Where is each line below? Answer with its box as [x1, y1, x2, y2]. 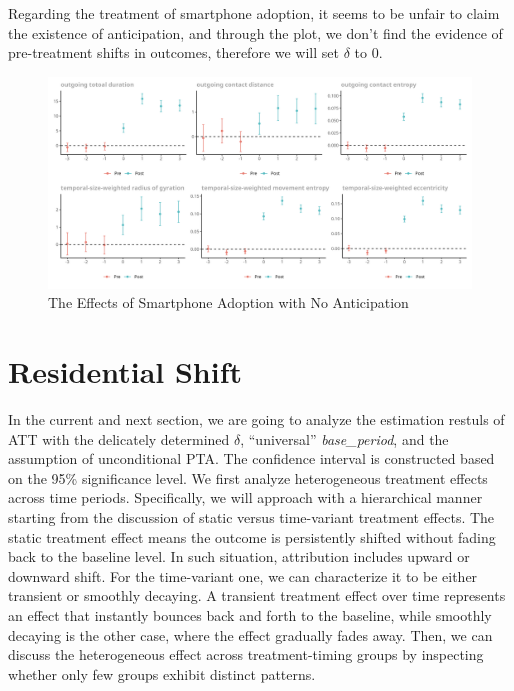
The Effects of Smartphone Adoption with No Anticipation [48, 292, 409, 313]
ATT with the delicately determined [8, 428, 230, 449]
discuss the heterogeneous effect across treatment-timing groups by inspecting [8, 644, 484, 665]
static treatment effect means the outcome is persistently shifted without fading [8, 526, 496, 547]
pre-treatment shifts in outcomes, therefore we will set [8, 42, 339, 63]
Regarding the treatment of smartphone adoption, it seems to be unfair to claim [8, 3, 500, 23]
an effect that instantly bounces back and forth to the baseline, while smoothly [8, 605, 492, 626]
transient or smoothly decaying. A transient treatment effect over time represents [8, 585, 506, 606]
